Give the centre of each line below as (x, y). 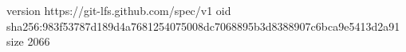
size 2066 (28, 41)
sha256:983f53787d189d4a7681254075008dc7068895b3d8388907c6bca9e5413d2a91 (203, 26)
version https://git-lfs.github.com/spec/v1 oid (119, 10)
